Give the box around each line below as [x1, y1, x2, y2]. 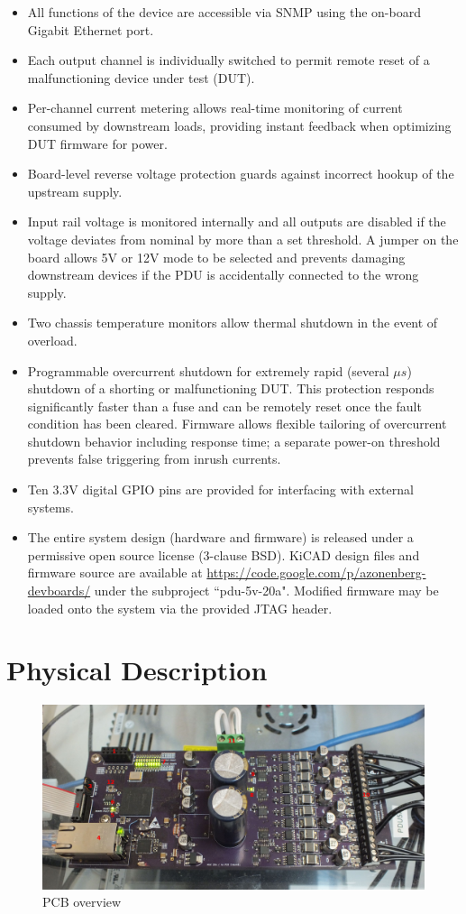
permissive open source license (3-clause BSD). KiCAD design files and [27, 545, 420, 564]
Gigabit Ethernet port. [27, 20, 154, 39]
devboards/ [27, 581, 91, 600]
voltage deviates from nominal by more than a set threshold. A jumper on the [27, 229, 459, 248]
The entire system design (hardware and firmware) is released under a [27, 528, 414, 547]
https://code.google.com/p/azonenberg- [206, 563, 426, 582]
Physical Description [6, 651, 268, 688]
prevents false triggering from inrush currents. [27, 449, 281, 468]
